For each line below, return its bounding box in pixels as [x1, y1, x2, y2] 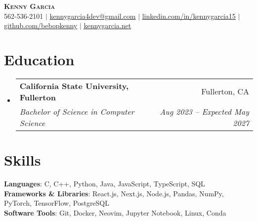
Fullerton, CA [201, 86, 249, 97]
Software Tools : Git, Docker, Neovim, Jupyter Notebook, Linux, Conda [4, 207, 226, 218]
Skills [4, 150, 41, 170]
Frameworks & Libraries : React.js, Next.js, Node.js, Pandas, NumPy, [4, 188, 224, 198]
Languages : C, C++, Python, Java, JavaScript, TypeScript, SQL [4, 178, 205, 189]
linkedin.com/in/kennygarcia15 [142, 10, 236, 21]
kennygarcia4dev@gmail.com [49, 10, 136, 21]
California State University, [19, 80, 129, 91]
